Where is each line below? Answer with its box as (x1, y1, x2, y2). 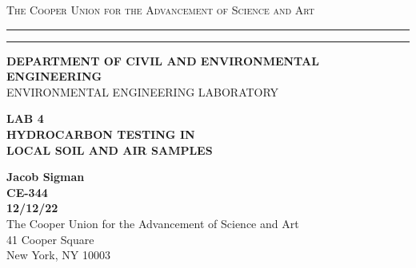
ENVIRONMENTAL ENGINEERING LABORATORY (6, 83, 279, 100)
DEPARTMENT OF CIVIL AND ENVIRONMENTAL (6, 52, 319, 69)
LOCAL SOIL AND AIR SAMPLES (6, 141, 213, 158)
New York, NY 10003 (6, 246, 110, 263)
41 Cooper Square (6, 231, 94, 247)
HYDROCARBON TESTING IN (6, 125, 195, 142)
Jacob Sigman (6, 168, 85, 185)
